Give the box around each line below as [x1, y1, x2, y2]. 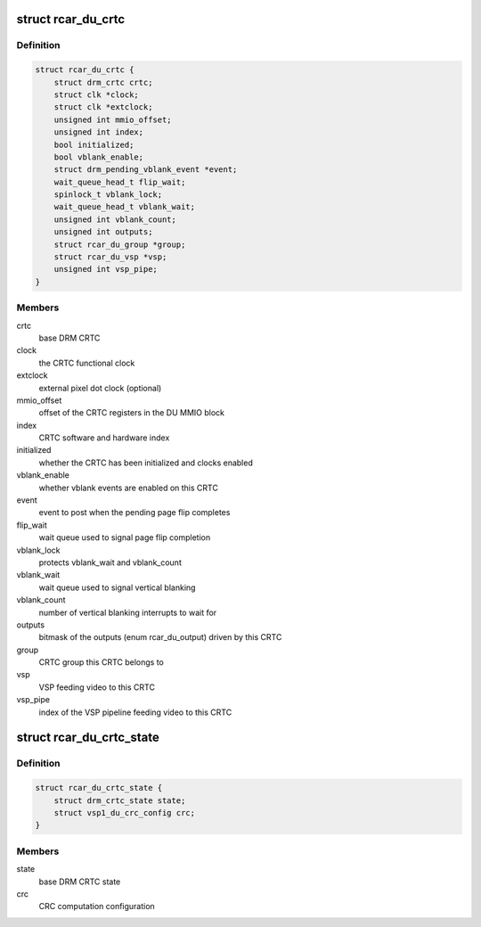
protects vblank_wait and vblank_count [38, 557, 182, 568]
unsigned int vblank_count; [53, 214, 177, 225]
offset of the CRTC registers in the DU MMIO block [38, 407, 224, 418]
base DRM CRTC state [38, 876, 121, 887]
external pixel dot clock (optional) [38, 382, 162, 393]
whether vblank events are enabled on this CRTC [38, 482, 218, 493]
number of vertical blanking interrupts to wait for [38, 607, 217, 618]
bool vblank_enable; [53, 152, 144, 162]
